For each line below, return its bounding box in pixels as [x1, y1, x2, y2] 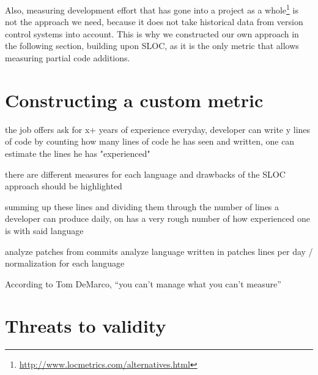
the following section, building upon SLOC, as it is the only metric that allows [5, 39, 299, 52]
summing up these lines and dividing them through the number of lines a [5, 200, 279, 213]
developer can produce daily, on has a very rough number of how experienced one [5, 212, 310, 225]
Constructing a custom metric [5, 87, 264, 112]
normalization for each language [5, 257, 125, 270]
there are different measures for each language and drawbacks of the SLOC [5, 167, 286, 180]
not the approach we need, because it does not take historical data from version [5, 15, 303, 28]
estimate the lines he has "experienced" [5, 146, 150, 159]
